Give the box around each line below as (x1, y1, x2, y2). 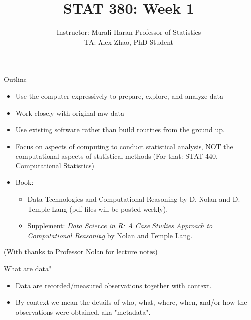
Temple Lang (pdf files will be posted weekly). (27, 203, 168, 214)
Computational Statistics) (15, 160, 94, 170)
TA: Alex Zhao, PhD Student (84, 36, 174, 47)
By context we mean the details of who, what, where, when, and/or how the (15, 297, 247, 307)
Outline (4, 74, 27, 84)
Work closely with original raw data (15, 107, 124, 118)
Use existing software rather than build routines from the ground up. (15, 124, 225, 135)
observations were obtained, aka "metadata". (15, 306, 151, 317)
